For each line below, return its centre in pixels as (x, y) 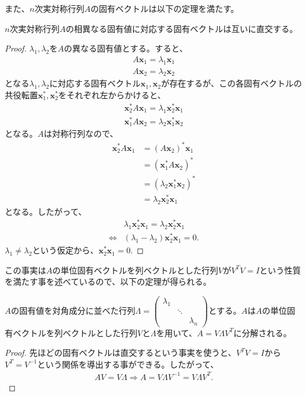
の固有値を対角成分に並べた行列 (73, 310)
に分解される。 (262, 332)
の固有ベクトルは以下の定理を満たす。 (165, 8)
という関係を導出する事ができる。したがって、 (128, 364)
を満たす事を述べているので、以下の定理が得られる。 (108, 281)
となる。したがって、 (46, 211)
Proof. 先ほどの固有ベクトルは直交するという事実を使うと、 (120, 352)
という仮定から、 (65, 250)
